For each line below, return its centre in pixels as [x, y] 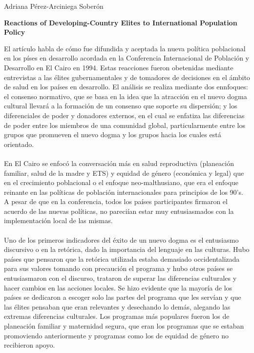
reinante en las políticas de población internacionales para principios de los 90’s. [124, 192]
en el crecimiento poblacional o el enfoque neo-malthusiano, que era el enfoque [121, 182]
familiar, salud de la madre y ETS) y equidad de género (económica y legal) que [124, 173]
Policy [15, 32]
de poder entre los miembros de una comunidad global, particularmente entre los [125, 125]
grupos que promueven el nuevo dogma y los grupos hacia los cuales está [113, 135]
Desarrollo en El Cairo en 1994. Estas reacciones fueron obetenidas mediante [119, 67]
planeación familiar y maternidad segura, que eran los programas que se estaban [124, 326]
